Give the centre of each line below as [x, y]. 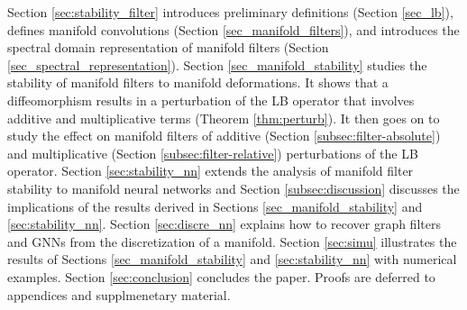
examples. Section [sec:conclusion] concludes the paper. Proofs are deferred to [221, 276]
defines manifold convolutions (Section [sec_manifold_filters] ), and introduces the [233, 29]
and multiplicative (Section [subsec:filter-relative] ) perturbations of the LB [213, 153]
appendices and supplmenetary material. [119, 294]
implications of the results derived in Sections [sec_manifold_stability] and [215, 206]
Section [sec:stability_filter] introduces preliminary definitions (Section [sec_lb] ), [230, 12]
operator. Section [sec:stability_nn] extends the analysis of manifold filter [211, 171]
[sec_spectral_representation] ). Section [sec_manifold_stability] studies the [217, 64]
